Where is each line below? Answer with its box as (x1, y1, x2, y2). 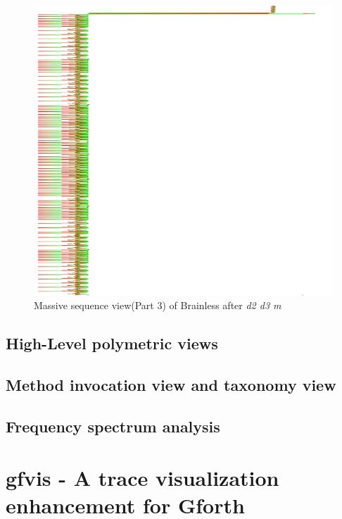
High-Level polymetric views (6, 332, 218, 354)
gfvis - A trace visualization (6, 463, 279, 492)
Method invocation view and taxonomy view (6, 373, 336, 395)
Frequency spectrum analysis (6, 415, 220, 437)
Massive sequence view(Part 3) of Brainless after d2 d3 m (34, 298, 281, 313)
